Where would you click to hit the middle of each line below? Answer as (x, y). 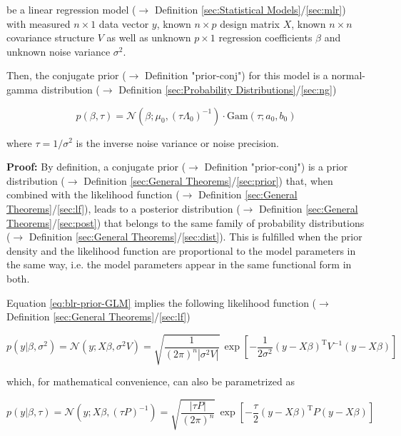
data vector (124, 23)
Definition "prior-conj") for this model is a (237, 75)
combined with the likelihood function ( (93, 194)
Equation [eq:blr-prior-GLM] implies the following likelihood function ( (162, 302)
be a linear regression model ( (71, 9)
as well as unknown (149, 37)
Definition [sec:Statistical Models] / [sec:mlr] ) (250, 9)
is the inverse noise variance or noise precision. (178, 142)
